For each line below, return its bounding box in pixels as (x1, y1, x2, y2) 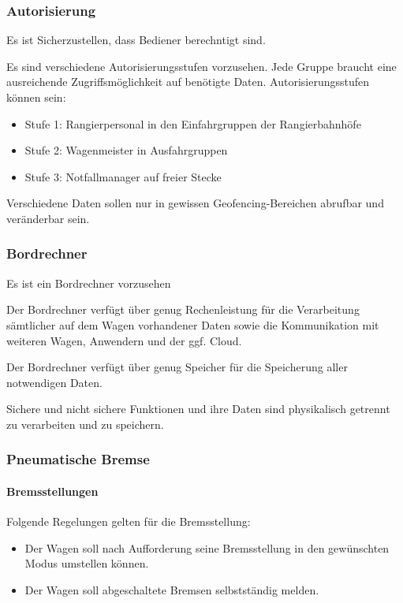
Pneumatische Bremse (6, 449, 150, 469)
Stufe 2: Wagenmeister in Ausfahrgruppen (24, 142, 228, 158)
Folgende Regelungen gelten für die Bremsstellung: (6, 513, 251, 530)
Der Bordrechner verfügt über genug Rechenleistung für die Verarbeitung (6, 301, 360, 318)
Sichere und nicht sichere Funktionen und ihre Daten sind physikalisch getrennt (6, 400, 390, 417)
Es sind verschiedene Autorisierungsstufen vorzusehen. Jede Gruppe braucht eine (6, 58, 397, 74)
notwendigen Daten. (6, 374, 103, 390)
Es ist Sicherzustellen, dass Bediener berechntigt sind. (6, 32, 266, 48)
